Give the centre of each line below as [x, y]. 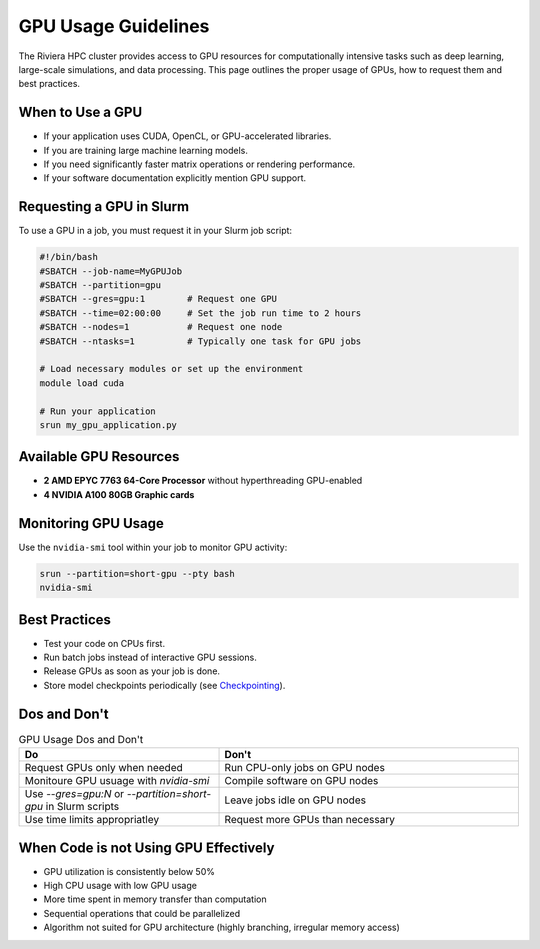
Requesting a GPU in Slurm [104, 206]
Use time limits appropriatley [92, 820]
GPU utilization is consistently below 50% [129, 871]
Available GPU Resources [99, 456]
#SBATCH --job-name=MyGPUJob [111, 271]
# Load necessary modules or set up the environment [171, 369]
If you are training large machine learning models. [146, 150]
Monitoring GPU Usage [91, 523]
